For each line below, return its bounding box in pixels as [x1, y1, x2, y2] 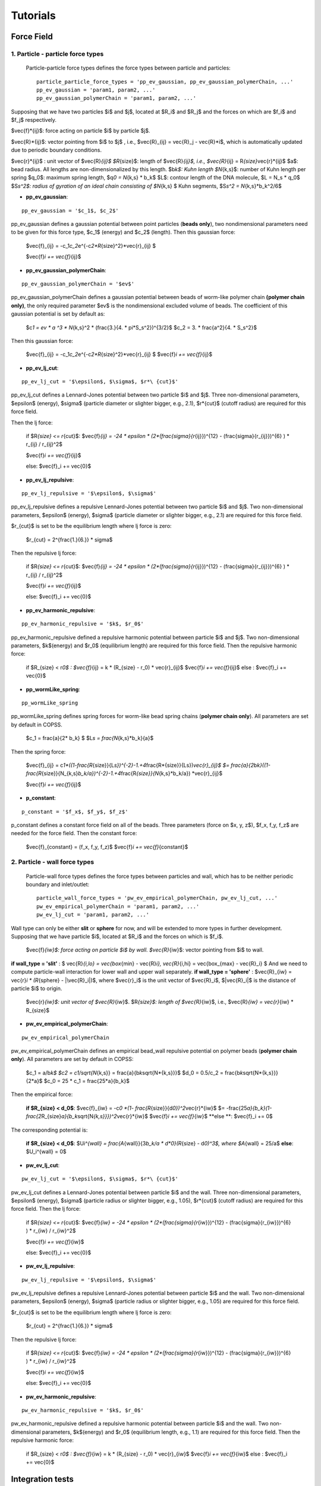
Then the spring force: [11, 748, 66, 755]
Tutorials [11, 9, 56, 22]
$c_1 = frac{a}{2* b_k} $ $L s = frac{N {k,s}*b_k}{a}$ [26, 735, 154, 742]
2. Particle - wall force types [11, 858, 95, 866]
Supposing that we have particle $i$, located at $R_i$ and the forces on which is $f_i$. [11, 933, 224, 940]
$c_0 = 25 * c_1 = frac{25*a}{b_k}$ [43, 1078, 130, 1085]
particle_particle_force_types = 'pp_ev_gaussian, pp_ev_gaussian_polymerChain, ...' [36, 78, 294, 85]
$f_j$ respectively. [11, 117, 56, 124]
